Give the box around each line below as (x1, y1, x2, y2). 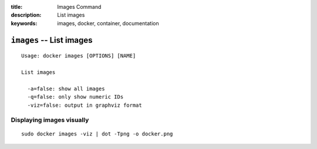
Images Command (57, 4, 102, 10)
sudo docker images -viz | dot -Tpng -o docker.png (21, 131, 173, 137)
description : (11, 12, 42, 19)
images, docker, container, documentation (57, 19, 159, 26)
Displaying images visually (11, 116, 89, 124)
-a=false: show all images (27, 85, 105, 92)
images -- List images (11, 35, 93, 45)
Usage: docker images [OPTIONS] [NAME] (21, 53, 136, 59)
